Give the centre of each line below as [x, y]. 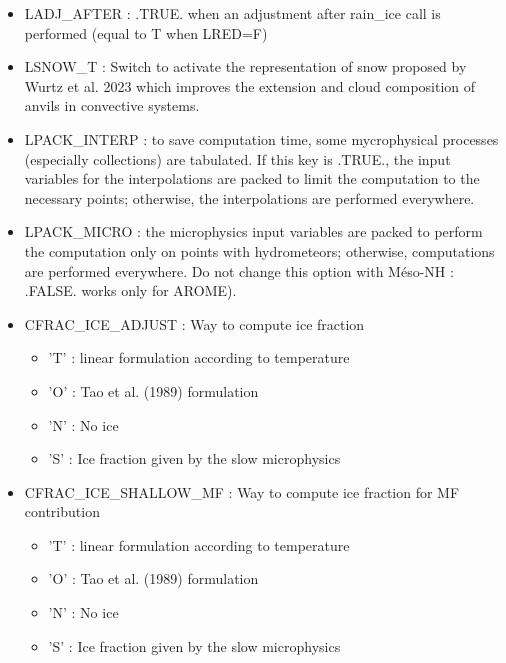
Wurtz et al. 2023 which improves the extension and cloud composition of [250, 85]
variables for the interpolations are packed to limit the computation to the [252, 178]
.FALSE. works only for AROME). [130, 290]
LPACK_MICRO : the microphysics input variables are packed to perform [253, 231]
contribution [62, 511]
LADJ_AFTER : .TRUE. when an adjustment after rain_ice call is [232, 13]
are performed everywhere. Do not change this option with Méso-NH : [239, 270]
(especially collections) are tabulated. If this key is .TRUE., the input [237, 158]
